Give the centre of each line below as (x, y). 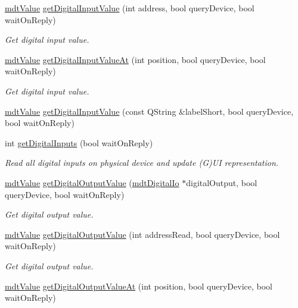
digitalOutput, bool (222, 182)
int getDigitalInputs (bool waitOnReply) (79, 142)
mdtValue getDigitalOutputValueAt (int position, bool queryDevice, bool (139, 286)
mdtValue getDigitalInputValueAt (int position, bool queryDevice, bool (135, 59)
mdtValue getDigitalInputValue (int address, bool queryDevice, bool (130, 8)
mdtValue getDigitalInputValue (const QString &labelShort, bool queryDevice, (149, 111)
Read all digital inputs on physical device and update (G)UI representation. (142, 163)
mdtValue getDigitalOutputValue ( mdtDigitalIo (92, 182)
